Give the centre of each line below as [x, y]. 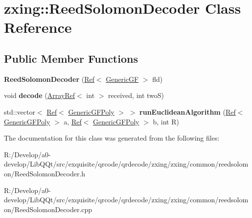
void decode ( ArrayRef [40, 95]
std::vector [20, 111]
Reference [38, 27]
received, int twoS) [136, 95]
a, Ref [73, 121]
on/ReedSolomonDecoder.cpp [48, 209]
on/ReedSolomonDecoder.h [45, 173]
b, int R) [166, 121]
